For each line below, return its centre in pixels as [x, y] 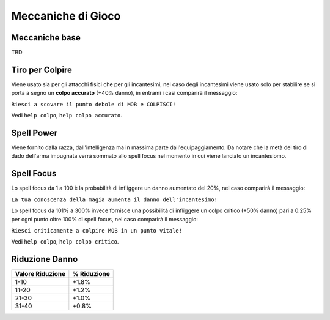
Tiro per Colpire [42, 69]
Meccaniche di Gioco [66, 16]
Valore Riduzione [40, 274]
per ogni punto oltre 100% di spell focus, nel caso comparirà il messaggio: [105, 219]
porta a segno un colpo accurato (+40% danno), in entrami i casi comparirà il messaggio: [124, 93]
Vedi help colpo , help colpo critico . [65, 242]
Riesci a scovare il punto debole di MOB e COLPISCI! [94, 104]
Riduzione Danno [45, 259]
